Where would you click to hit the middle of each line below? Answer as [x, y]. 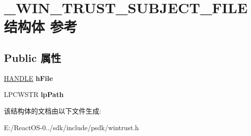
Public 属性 [33, 57]
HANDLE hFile [28, 78]
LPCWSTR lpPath [34, 94]
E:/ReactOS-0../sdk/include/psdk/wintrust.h [72, 127]
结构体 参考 [41, 27]
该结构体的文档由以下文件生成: [53, 110]
